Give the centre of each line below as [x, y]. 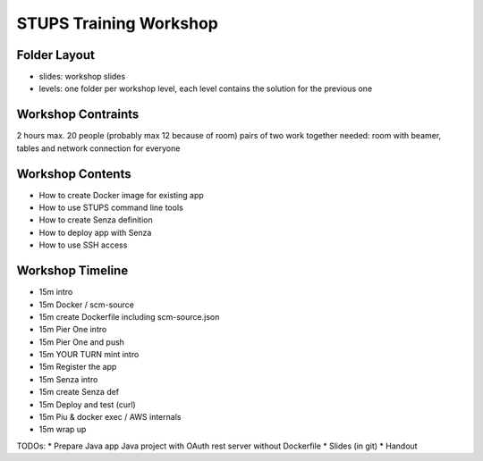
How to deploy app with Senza [95, 232]
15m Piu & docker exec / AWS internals [110, 417]
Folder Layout [56, 55]
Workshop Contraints [78, 115]
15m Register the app [78, 367]
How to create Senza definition [96, 220]
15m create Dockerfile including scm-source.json [129, 316]
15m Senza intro [68, 379]
